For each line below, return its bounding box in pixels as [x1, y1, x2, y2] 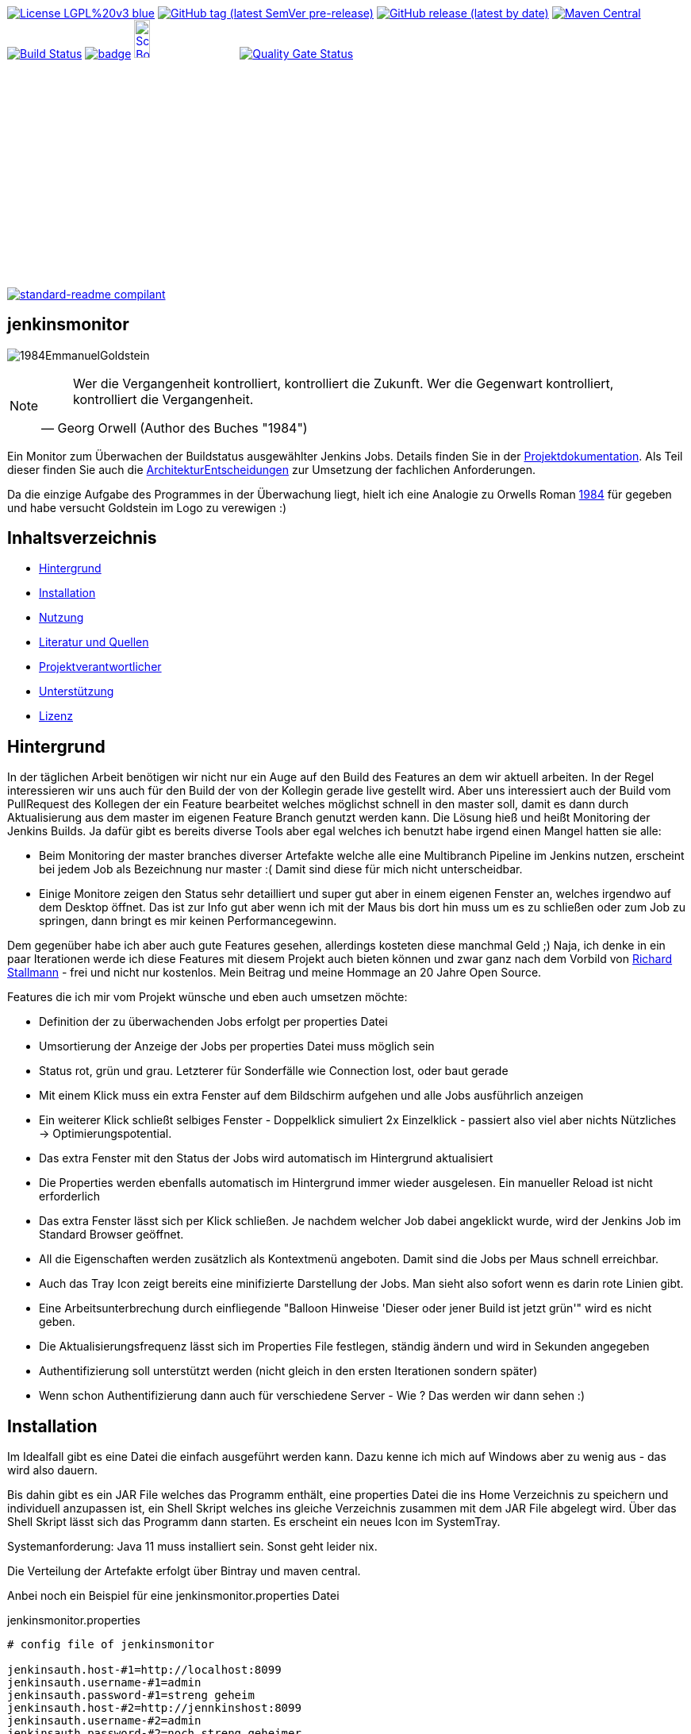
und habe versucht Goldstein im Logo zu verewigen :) [7, 500, 287, 514]
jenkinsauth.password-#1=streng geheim [7, 1689, 255, 1702]
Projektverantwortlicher [39, 660, 162, 674]
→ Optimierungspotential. [39, 1127, 172, 1141]
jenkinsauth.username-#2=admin [7, 1714, 202, 1728]
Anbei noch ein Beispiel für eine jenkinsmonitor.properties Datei [7, 1589, 340, 1603]
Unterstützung [39, 684, 114, 699]
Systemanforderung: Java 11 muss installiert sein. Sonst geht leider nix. [7, 1539, 378, 1554]
